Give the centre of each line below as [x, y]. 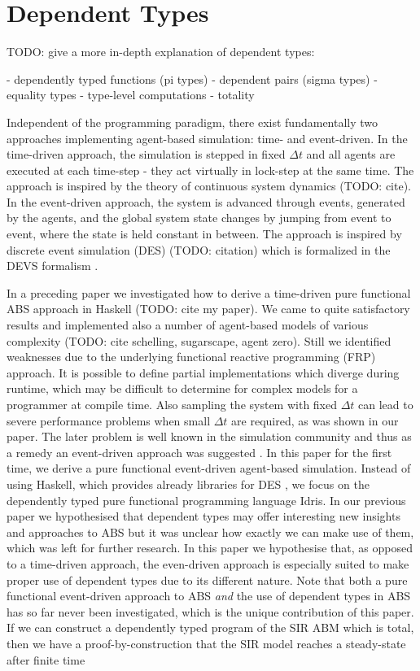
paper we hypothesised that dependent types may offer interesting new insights [203, 516]
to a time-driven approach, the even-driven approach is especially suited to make [208, 563]
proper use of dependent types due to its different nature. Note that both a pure [207, 579]
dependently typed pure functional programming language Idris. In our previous [206, 500]
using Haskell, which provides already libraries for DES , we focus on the [188, 484]
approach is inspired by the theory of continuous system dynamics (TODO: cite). [209, 186]
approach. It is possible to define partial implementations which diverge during [203, 372]
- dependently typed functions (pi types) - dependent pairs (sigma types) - [192, 78]
